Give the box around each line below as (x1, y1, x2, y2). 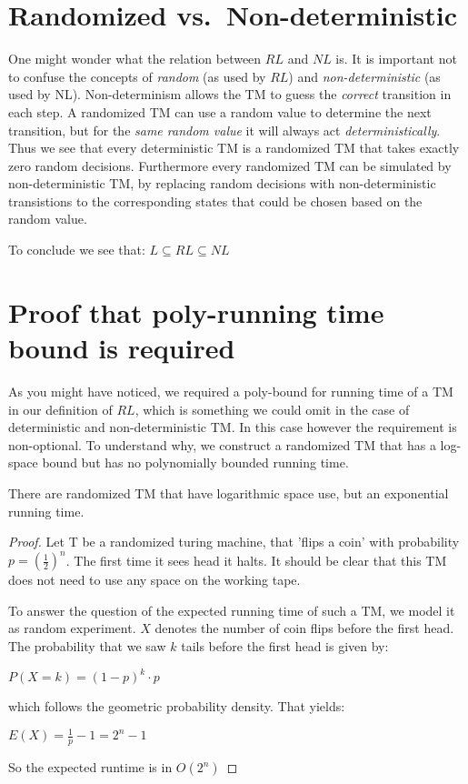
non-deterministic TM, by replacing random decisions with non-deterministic (8, 174, 436, 193)
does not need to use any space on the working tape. (8, 570, 301, 589)
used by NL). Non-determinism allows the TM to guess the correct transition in (8, 85, 452, 104)
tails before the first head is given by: (181, 637, 389, 655)
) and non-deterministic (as (288, 66, 441, 85)
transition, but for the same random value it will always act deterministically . (8, 120, 441, 139)
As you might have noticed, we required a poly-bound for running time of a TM (8, 381, 453, 400)
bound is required (8, 329, 235, 367)
